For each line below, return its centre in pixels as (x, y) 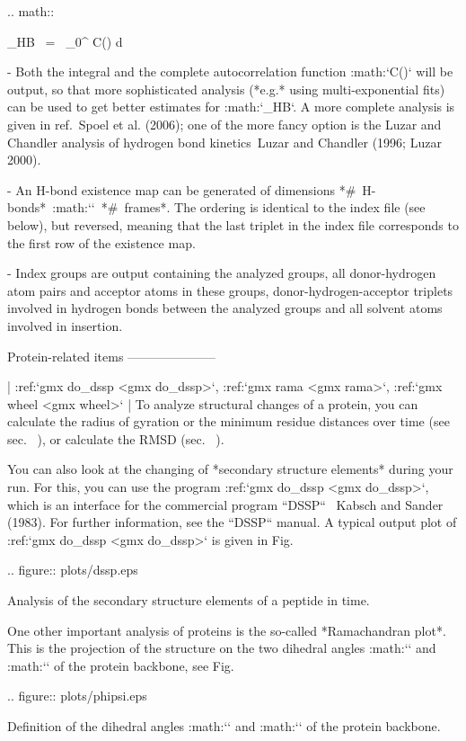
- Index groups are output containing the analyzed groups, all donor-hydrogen (222, 273)
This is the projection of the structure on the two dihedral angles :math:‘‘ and (222, 648)
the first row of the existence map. (101, 242)
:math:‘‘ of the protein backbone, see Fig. (121, 665)
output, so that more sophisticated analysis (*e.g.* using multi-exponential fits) (226, 89)
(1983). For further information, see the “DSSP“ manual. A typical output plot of (232, 522)
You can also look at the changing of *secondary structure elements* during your (230, 469)
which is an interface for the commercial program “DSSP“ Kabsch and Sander (225, 504)
